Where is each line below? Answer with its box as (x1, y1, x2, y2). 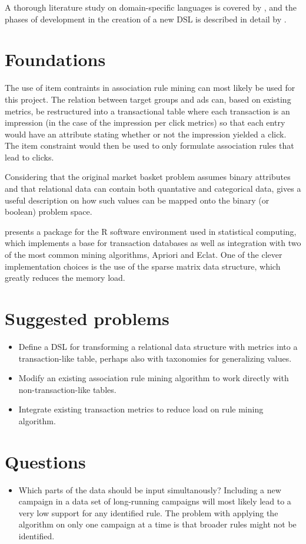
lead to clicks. (5, 150, 54, 163)
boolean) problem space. (5, 205, 92, 218)
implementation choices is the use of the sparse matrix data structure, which (5, 260, 281, 272)
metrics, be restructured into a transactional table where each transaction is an (5, 104, 290, 117)
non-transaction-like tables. (18, 383, 117, 395)
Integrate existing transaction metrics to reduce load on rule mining (18, 403, 264, 415)
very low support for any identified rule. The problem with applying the (18, 506, 278, 519)
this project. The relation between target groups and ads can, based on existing (5, 93, 291, 105)
